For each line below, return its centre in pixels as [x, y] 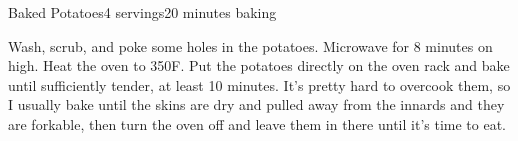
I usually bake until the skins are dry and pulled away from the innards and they [256, 104]
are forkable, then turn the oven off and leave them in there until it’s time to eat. [257, 123]
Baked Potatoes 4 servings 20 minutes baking [142, 12]
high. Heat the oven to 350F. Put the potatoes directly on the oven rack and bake [259, 65]
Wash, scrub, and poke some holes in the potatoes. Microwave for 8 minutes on [250, 45]
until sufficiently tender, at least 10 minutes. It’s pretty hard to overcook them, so [259, 84]
